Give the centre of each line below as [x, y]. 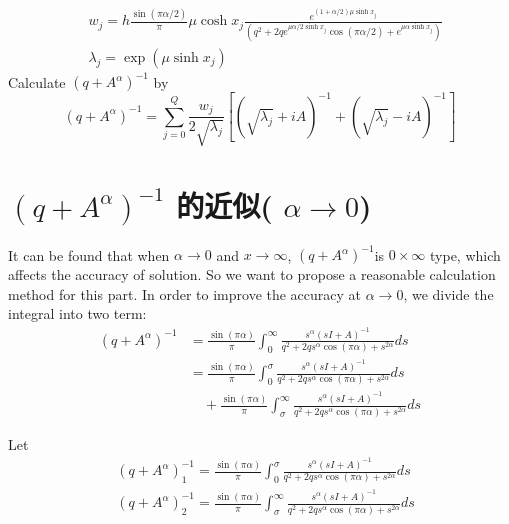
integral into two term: [77, 313]
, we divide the [448, 293]
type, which [465, 254]
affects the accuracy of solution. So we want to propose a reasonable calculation [252, 274]
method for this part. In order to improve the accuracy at [185, 293]
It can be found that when [89, 254]
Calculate [37, 81]
